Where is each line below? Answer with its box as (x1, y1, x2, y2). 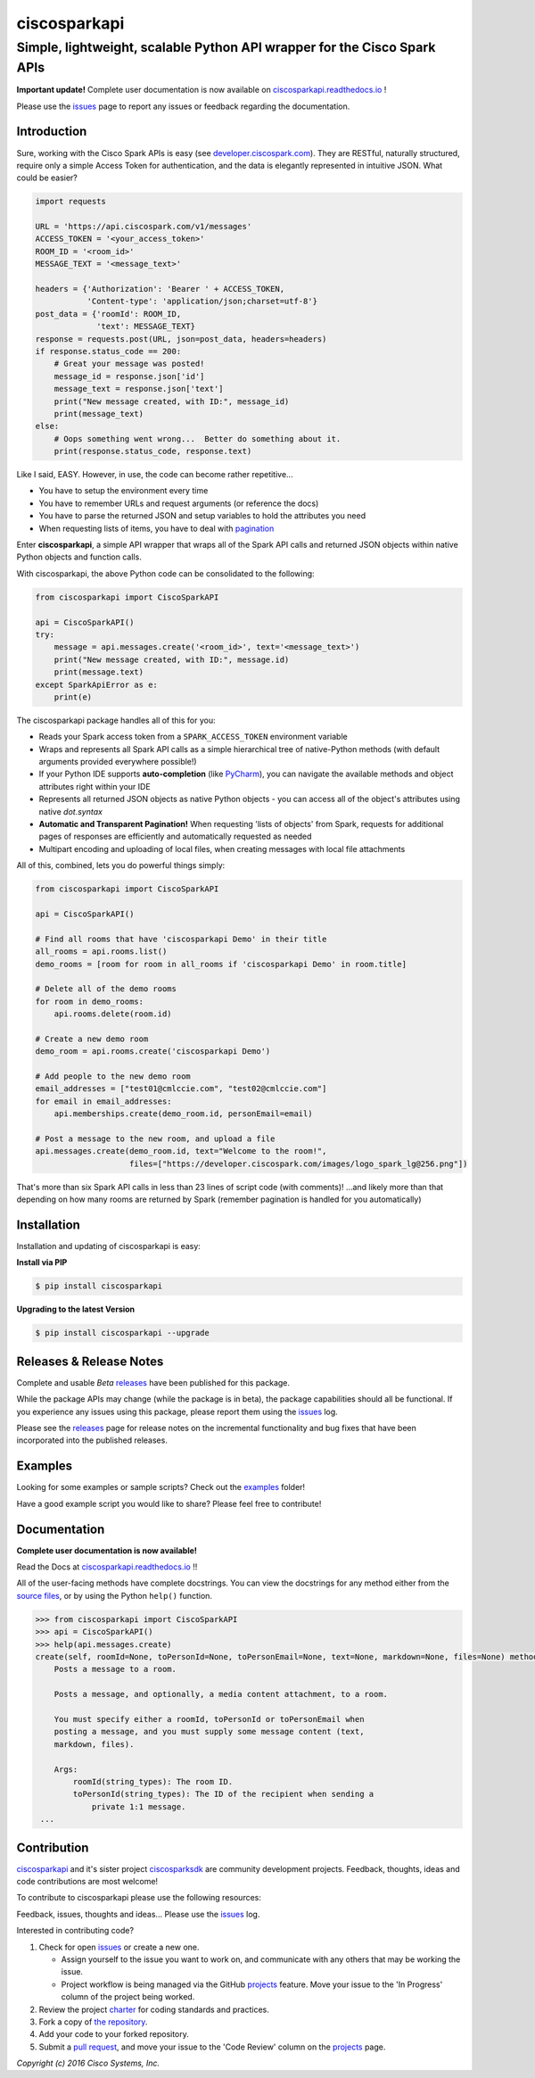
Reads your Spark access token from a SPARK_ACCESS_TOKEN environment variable (38, 732, 348, 742)
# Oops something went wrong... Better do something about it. (53, 434, 342, 443)
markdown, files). (53, 1739, 135, 1749)
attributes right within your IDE (38, 781, 151, 791)
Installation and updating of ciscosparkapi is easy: (16, 1241, 201, 1252)
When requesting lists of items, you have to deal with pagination (38, 523, 275, 534)
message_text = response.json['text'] (53, 384, 224, 394)
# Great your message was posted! (53, 359, 205, 369)
